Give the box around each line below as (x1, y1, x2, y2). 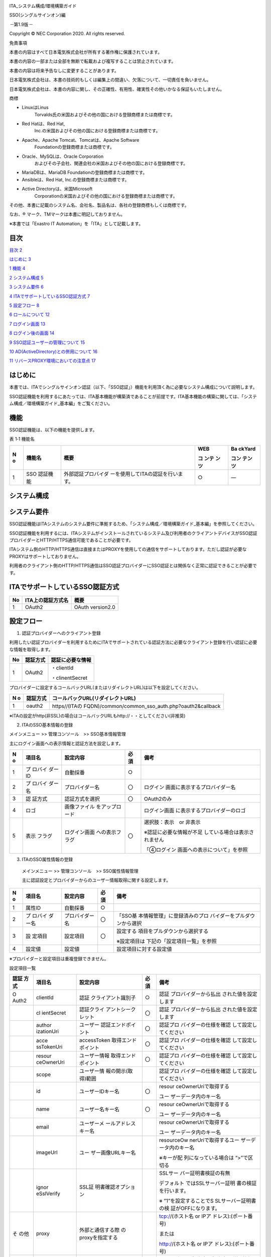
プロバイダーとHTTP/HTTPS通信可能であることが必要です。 (9, 537, 133, 543)
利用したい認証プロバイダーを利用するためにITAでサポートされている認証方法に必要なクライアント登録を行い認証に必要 (9, 639, 257, 646)
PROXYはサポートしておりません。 (9, 553, 81, 559)
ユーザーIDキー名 (79, 1088, 120, 1095)
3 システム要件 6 (9, 284, 44, 290)
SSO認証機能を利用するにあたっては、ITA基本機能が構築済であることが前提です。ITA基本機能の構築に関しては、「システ (9, 393, 257, 399)
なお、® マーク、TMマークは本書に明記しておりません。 (9, 211, 125, 217)
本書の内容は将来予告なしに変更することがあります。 (9, 67, 119, 73)
